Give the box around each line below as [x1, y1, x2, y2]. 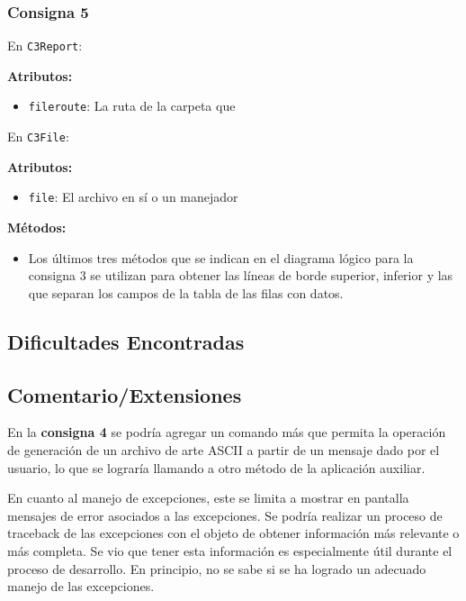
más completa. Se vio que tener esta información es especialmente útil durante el [7, 541, 453, 560]
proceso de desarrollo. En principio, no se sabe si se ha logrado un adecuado [7, 559, 426, 578]
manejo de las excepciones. [7, 577, 155, 596]
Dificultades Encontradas [7, 327, 245, 355]
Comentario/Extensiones [7, 380, 242, 408]
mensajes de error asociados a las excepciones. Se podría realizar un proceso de [7, 505, 443, 524]
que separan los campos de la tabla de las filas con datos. [28, 283, 344, 302]
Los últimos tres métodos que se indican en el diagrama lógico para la [28, 248, 414, 267]
